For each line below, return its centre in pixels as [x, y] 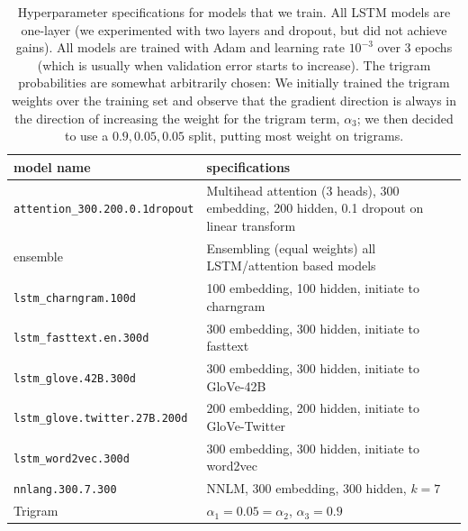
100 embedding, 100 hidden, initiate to [313, 288]
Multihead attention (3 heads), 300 [303, 190]
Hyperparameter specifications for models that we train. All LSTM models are [234, 12]
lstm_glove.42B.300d [75, 378]
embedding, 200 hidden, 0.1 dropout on [315, 208]
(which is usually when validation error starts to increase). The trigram [234, 64]
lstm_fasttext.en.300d [81, 339]
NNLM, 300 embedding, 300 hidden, [306, 488]
